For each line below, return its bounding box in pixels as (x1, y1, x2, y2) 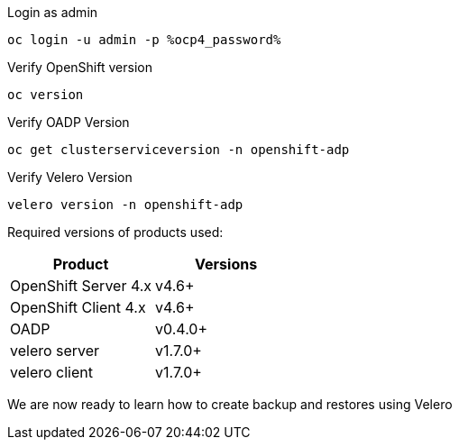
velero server (10, 342, 100, 360)
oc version (7, 87, 84, 102)
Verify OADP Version (7, 114, 130, 130)
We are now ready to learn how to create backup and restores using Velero (7, 397, 453, 412)
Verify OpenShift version (7, 59, 152, 75)
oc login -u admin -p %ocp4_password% (7, 32, 281, 47)
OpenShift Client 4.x (10, 298, 146, 316)
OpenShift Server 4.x (10, 277, 152, 295)
